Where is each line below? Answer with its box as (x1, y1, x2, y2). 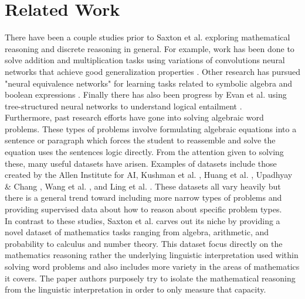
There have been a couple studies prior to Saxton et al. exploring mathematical (5, 31, 290, 43)
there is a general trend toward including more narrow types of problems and (5, 191, 282, 204)
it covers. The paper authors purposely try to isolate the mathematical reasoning (5, 271, 296, 284)
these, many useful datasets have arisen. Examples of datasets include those (5, 157, 277, 169)
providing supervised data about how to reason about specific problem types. (5, 203, 282, 215)
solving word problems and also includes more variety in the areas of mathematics (5, 260, 300, 272)
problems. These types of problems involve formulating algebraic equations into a (5, 122, 297, 135)
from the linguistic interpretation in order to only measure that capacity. (5, 283, 266, 295)
